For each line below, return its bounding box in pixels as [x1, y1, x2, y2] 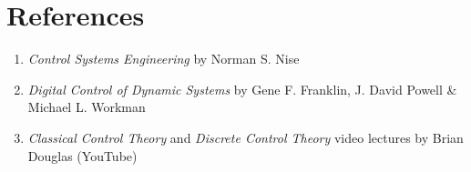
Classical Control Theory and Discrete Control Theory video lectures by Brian [27, 127, 464, 147]
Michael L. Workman [27, 97, 146, 116]
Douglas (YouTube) [27, 146, 138, 165]
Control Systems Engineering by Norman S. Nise [27, 49, 300, 68]
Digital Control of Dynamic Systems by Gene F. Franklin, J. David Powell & [27, 79, 457, 98]
